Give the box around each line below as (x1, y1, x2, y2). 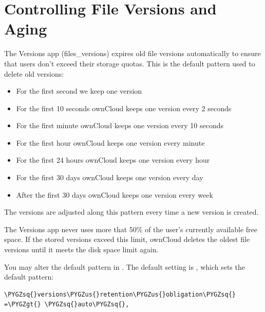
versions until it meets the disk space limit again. (4, 244, 159, 255)
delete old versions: (4, 68, 64, 79)
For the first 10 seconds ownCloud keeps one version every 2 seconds (16, 102, 232, 113)
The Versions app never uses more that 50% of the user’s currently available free (4, 223, 258, 234)
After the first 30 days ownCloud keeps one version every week (16, 189, 213, 200)
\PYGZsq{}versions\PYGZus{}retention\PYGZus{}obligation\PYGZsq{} (4, 290, 236, 298)
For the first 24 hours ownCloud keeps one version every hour (16, 154, 210, 165)
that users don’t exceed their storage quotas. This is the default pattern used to (4, 58, 255, 68)
